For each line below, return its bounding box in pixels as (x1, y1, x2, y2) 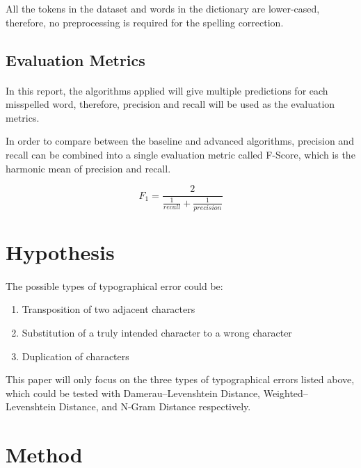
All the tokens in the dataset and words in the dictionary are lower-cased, (6, 1, 320, 15)
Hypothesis (6, 238, 115, 266)
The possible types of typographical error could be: (6, 278, 223, 293)
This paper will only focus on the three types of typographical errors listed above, (6, 372, 355, 387)
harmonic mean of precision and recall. (6, 161, 171, 175)
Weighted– (263, 385, 308, 400)
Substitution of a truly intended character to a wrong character (22, 325, 292, 340)
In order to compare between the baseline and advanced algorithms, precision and (6, 134, 354, 148)
